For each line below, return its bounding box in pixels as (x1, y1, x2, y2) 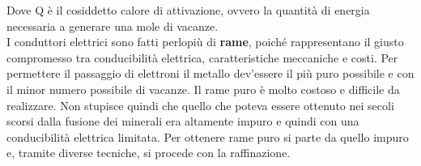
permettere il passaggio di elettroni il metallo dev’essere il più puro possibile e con (6, 65, 415, 82)
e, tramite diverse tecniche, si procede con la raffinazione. (6, 144, 291, 161)
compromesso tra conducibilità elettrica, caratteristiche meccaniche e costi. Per (6, 49, 398, 66)
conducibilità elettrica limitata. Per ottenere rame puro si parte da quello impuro (6, 128, 409, 145)
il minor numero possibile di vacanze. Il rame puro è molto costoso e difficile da (6, 80, 400, 97)
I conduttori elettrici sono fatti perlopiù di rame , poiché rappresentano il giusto (6, 33, 404, 50)
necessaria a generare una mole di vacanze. (6, 17, 219, 34)
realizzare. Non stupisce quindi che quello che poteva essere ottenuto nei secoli (6, 96, 394, 113)
